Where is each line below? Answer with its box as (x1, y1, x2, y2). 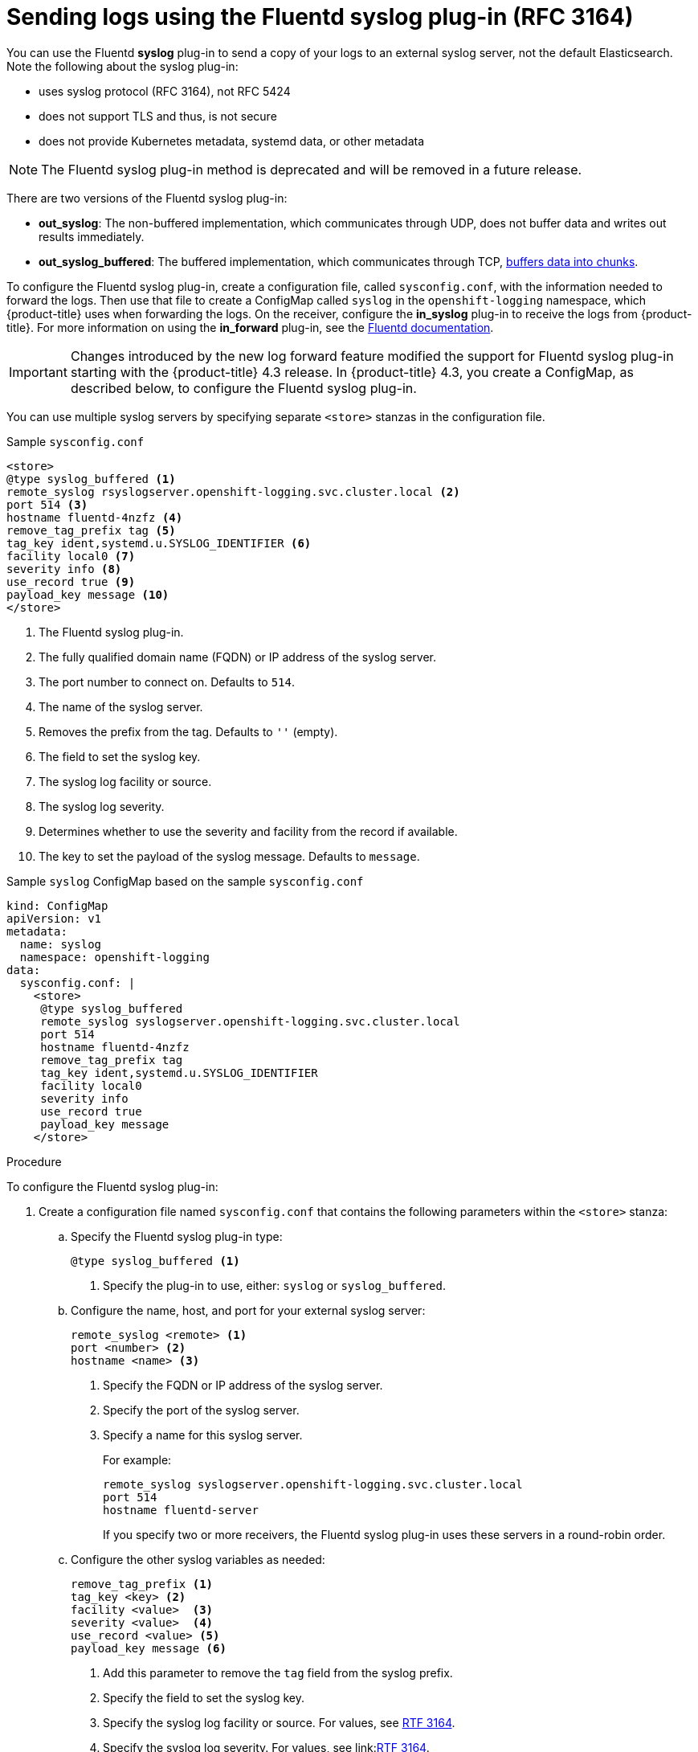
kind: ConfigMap (6, 899, 108, 912)
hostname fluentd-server (103, 1503, 259, 1517)
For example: (103, 1452, 172, 1467)
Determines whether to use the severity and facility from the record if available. (39, 824, 458, 838)
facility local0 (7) (6, 549, 136, 563)
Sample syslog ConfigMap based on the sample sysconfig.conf (6, 874, 364, 888)
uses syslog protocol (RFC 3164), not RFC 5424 (39, 84, 291, 98)
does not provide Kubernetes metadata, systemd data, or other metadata (39, 133, 424, 148)
